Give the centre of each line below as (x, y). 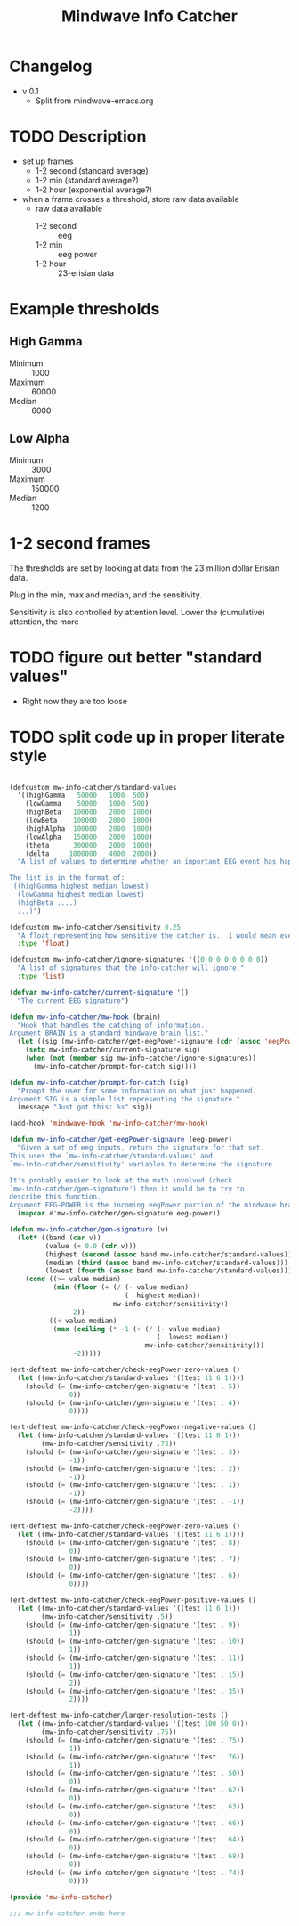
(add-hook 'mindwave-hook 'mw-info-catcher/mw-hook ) (109, 1124)
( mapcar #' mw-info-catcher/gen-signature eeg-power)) (119, 1214)
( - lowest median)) (192, 1337)
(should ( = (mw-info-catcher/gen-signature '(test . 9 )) (133, 1625)
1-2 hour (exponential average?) (94, 190)
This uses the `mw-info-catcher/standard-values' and (111, 1156)
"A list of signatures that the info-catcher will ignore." (131, 968)
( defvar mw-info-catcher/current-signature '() (99, 992)
